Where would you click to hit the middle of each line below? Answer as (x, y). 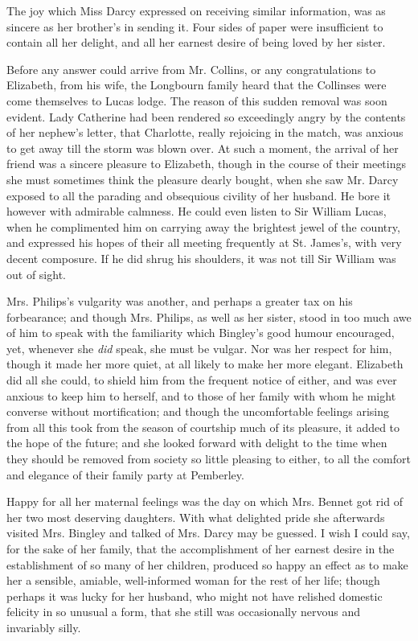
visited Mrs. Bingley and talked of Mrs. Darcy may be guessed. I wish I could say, (208, 533)
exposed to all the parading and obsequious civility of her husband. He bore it (199, 195)
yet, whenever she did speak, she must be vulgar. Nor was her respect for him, (199, 348)
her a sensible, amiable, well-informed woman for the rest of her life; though (193, 580)
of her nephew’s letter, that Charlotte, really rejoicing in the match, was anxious (205, 132)
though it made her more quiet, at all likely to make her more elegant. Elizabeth (205, 364)
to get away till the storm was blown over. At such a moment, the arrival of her (203, 148)
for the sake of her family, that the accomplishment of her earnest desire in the (201, 549)
